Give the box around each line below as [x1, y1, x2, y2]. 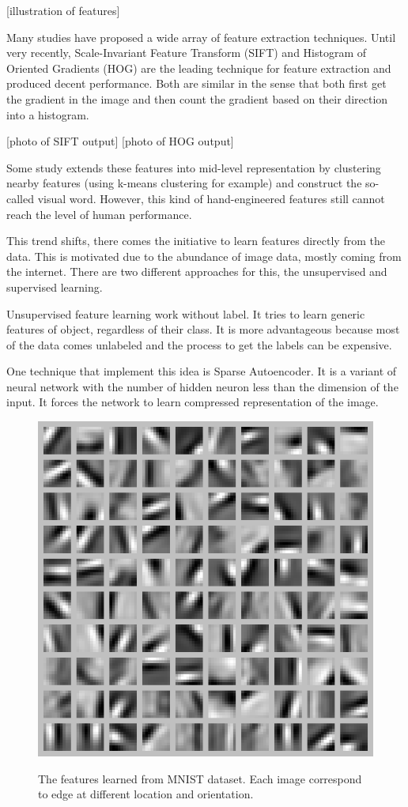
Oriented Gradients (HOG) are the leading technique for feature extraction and [6, 59, 391, 76]
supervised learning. [6, 278, 103, 295]
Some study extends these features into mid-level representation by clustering [6, 159, 381, 175]
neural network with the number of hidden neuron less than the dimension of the [6, 378, 399, 394]
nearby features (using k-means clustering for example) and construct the [6, 175, 362, 191]
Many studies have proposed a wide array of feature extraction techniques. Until [6, 28, 396, 45]
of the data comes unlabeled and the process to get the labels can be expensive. [6, 336, 392, 353]
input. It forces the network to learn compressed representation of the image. [6, 394, 379, 410]
